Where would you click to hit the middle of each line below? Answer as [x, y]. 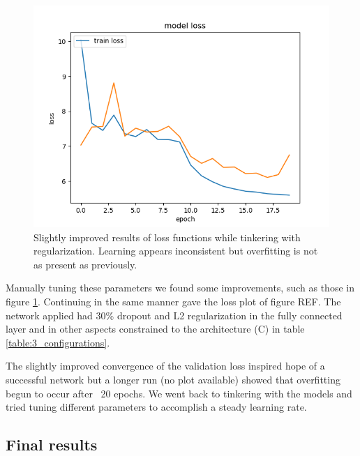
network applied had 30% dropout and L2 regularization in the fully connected [174, 315]
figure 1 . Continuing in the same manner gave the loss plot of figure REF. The [173, 301]
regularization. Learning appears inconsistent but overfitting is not [176, 251]
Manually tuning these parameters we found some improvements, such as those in [180, 288]
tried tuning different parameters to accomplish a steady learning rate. [156, 407]
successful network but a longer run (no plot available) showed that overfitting [173, 379]
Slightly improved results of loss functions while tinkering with [167, 237]
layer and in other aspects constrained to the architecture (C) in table [155, 329]
